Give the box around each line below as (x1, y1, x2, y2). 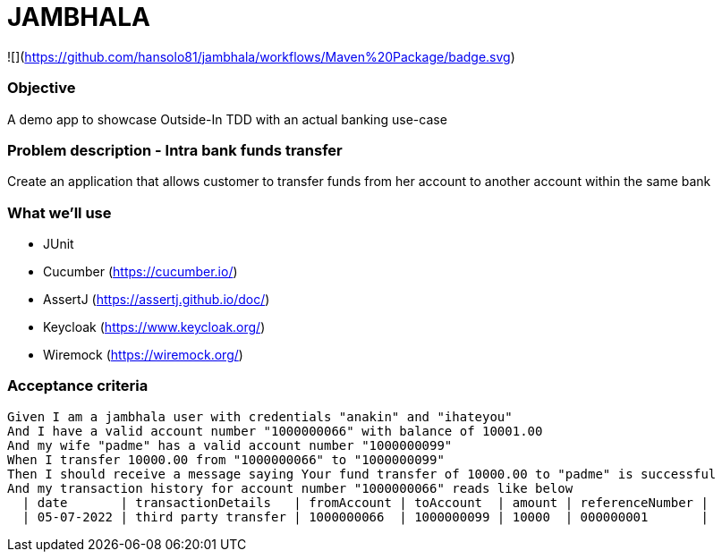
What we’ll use (7, 203, 112, 222)
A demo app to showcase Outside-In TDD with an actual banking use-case (7, 111, 447, 127)
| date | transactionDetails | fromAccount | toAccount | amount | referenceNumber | (21, 495, 709, 510)
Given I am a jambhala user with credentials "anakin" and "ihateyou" (7, 409, 513, 424)
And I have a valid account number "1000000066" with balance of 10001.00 (7, 423, 543, 438)
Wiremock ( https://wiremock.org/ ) (43, 347, 243, 362)
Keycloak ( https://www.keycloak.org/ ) (43, 319, 266, 335)
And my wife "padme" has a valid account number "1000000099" (7, 437, 453, 453)
